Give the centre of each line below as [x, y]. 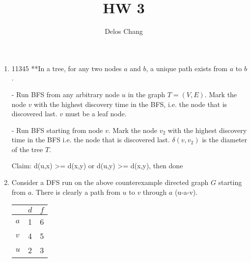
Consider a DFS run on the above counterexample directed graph [110, 182]
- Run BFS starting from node [57, 130]
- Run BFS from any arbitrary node [66, 94]
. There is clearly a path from [76, 192]
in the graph [146, 94]
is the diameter [225, 140]
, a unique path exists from [187, 68]
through [155, 192]
